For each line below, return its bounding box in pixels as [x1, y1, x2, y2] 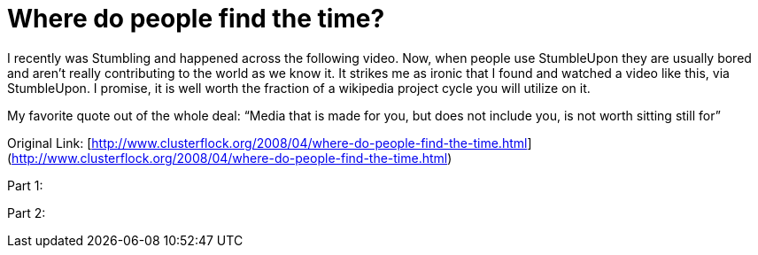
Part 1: [7, 177, 43, 193]
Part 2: [7, 205, 46, 220]
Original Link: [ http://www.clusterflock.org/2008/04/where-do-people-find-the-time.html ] [7, 135, 532, 151]
